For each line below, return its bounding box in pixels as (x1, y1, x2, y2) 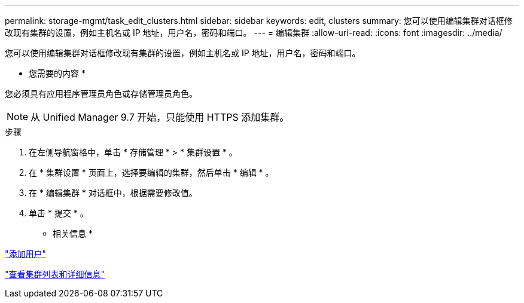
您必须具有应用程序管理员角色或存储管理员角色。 (5, 88, 197, 99)
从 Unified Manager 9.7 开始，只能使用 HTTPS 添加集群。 (31, 111, 290, 123)
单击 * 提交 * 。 (29, 208, 89, 218)
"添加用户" (5, 249, 47, 259)
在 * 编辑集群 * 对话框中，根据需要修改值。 (29, 188, 197, 198)
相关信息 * (53, 228, 93, 238)
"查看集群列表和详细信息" (5, 269, 105, 279)
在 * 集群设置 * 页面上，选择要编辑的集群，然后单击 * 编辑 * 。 (29, 167, 274, 177)
